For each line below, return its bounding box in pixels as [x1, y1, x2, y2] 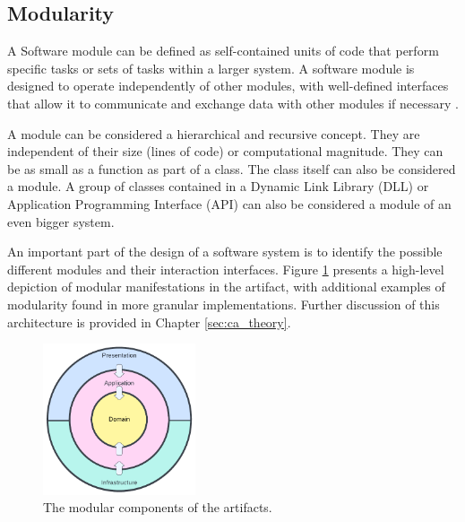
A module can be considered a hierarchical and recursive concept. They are [7, 124, 420, 143]
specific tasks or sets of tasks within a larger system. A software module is [7, 58, 415, 77]
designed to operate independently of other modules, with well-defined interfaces [7, 76, 449, 95]
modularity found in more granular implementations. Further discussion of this [7, 294, 440, 313]
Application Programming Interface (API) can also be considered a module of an [7, 194, 452, 213]
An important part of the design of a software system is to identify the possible [7, 242, 443, 261]
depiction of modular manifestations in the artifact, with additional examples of [7, 277, 445, 296]
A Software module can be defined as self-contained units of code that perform [7, 41, 439, 60]
